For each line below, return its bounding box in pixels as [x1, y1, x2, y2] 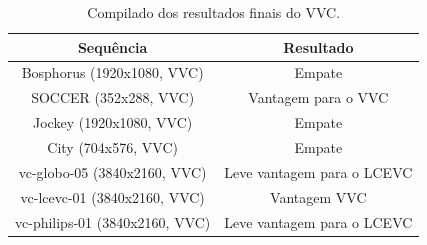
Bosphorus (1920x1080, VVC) [21, 62, 204, 83]
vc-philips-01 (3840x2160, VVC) [15, 211, 211, 232]
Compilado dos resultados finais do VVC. [87, 2, 341, 22]
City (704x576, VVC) [47, 136, 178, 157]
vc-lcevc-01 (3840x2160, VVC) [20, 186, 205, 207]
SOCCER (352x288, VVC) [31, 87, 195, 108]
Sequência [77, 36, 148, 57]
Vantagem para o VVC [248, 87, 389, 108]
